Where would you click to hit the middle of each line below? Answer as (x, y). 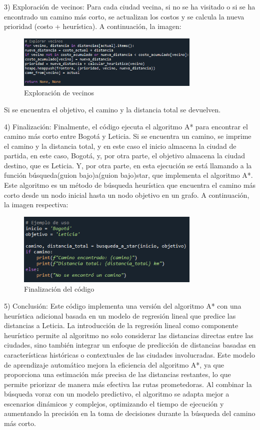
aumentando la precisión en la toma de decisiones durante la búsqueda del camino (130, 413)
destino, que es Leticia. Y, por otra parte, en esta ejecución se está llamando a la (128, 165)
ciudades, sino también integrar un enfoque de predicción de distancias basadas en (130, 345)
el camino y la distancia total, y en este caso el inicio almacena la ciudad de (120, 146)
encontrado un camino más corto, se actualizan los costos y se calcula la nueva (124, 16)
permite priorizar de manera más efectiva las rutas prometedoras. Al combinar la (128, 384)
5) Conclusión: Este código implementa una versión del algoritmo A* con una (123, 305)
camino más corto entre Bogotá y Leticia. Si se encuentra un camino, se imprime (128, 136)
